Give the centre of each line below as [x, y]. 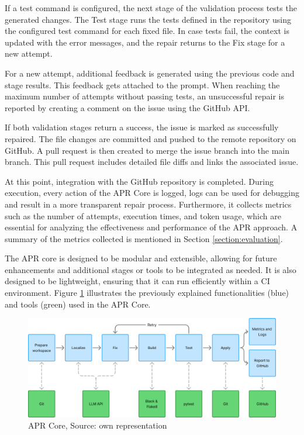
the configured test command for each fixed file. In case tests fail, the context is [147, 31]
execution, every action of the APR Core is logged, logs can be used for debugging [152, 193]
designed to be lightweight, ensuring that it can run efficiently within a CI [137, 281]
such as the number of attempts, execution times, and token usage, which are [143, 215]
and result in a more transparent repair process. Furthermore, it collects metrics [148, 204]
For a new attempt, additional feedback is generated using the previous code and [150, 73]
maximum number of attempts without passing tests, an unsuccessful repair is [144, 96]
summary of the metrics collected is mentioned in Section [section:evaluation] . [144, 238]
